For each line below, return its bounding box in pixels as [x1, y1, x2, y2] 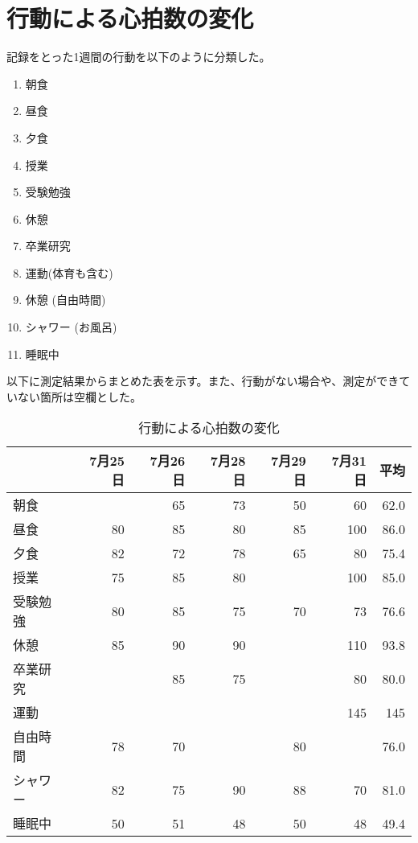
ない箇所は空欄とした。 [17, 388, 141, 405]
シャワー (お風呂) [25, 319, 117, 335]
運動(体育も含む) [25, 264, 113, 281]
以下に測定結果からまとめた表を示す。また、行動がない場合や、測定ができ [6, 372, 400, 389]
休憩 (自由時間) [25, 291, 106, 308]
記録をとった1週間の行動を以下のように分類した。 [6, 48, 271, 65]
